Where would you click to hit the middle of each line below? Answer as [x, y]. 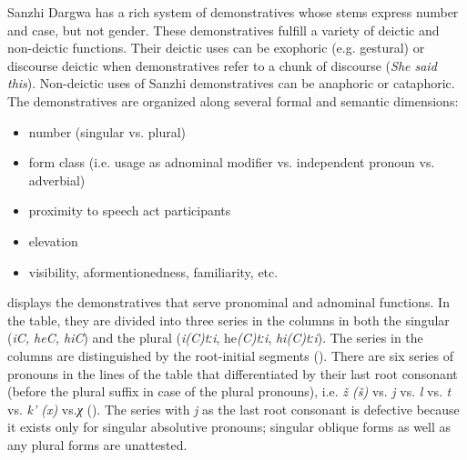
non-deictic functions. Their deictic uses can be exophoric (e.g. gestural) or [216, 48]
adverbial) [57, 180]
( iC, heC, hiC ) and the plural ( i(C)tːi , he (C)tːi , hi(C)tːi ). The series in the [215, 338]
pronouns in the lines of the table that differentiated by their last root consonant [233, 373]
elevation [53, 240]
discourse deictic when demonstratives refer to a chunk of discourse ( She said [222, 65]
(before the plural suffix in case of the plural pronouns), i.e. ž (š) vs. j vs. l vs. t [229, 391]
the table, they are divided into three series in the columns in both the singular [228, 320]
